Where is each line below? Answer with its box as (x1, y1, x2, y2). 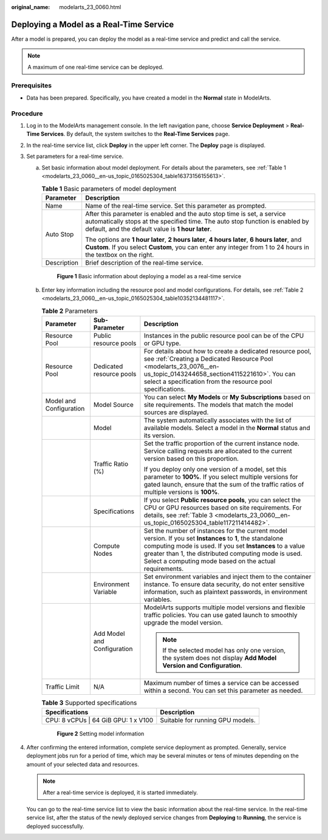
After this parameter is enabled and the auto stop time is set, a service (85, 210, 286, 218)
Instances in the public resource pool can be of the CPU (143, 332, 304, 340)
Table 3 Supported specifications (41, 698, 137, 707)
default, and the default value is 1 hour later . (85, 225, 212, 233)
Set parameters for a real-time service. (26, 152, 124, 160)
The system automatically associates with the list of (143, 416, 292, 425)
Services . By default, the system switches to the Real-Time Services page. (40, 131, 230, 138)
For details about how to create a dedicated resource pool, (143, 347, 312, 355)
